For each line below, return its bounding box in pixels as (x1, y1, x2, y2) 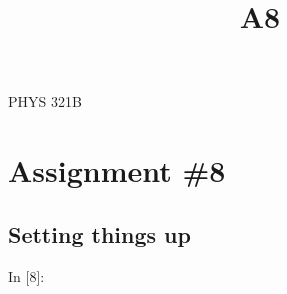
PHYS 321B (8, 91, 82, 112)
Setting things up (8, 218, 191, 249)
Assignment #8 (8, 150, 226, 191)
